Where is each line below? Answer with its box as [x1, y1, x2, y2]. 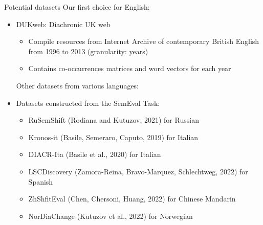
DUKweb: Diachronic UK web [16, 18, 111, 29]
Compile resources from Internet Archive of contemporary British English [28, 36, 259, 47]
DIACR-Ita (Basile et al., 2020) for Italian [28, 149, 161, 160]
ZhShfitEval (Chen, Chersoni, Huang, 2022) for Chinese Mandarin [28, 193, 236, 204]
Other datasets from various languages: [16, 80, 139, 91]
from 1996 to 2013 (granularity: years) [28, 46, 148, 56]
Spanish [28, 176, 53, 187]
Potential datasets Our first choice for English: [4, 2, 150, 12]
